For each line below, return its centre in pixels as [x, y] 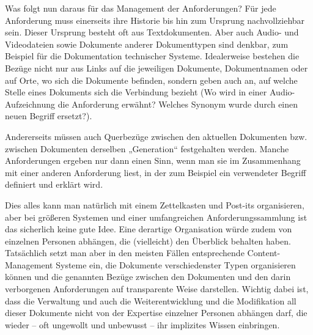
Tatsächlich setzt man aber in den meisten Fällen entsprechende [125, 253]
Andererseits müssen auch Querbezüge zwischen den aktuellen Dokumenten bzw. [156, 136]
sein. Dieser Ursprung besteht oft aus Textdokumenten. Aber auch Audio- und [152, 32]
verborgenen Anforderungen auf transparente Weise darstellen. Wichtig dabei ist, [157, 289]
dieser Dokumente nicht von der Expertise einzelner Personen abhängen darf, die [156, 313]
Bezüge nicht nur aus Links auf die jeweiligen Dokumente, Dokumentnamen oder [156, 68]
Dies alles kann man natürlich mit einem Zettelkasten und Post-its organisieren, [155, 204]
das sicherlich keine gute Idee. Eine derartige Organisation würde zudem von [149, 229]
